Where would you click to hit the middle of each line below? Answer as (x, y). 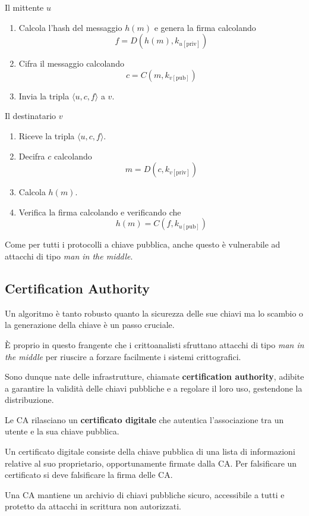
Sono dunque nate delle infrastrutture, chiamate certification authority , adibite (154, 376)
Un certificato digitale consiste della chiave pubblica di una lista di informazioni (150, 451)
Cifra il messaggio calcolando (71, 63)
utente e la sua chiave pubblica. (62, 431)
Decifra (32, 156)
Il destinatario (31, 116)
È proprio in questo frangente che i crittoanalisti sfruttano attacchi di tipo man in (154, 344)
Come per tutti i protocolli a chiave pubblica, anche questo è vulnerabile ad (143, 244)
